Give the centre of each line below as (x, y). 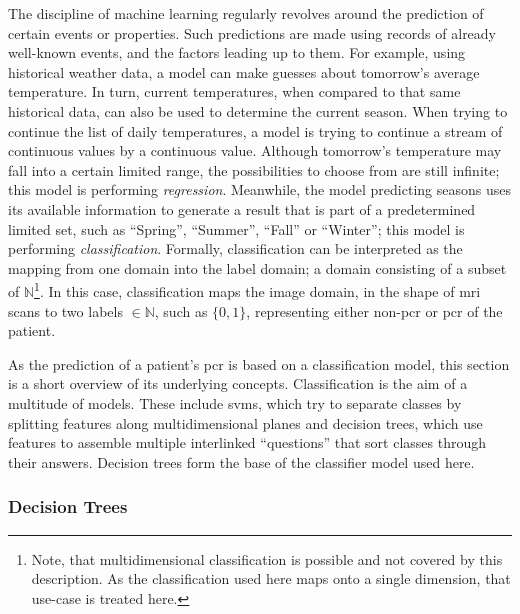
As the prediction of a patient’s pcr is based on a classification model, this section (259, 363)
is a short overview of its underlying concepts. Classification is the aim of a (238, 383)
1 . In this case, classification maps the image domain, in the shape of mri (257, 289)
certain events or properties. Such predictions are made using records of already (252, 32)
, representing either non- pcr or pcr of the (374, 310)
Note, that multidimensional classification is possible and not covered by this (267, 558)
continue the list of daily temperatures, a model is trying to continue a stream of (255, 130)
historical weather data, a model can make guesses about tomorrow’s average (244, 71)
